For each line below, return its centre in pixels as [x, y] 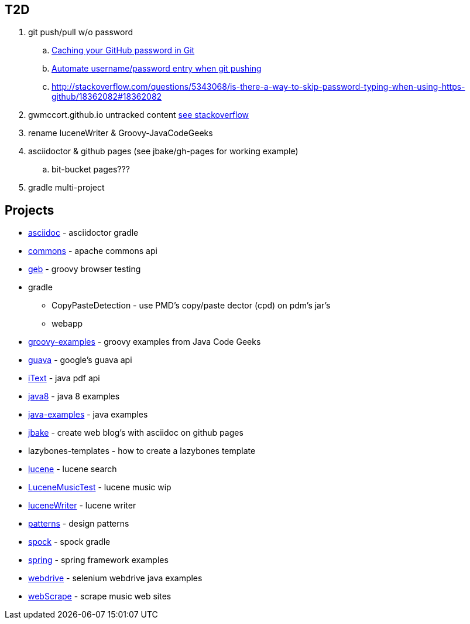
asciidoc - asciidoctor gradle [83, 233]
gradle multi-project [66, 188]
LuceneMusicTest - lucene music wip [100, 487]
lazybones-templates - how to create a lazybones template [142, 451]
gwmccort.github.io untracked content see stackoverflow [139, 115]
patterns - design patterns [79, 524]
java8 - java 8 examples [74, 396]
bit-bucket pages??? [91, 169]
